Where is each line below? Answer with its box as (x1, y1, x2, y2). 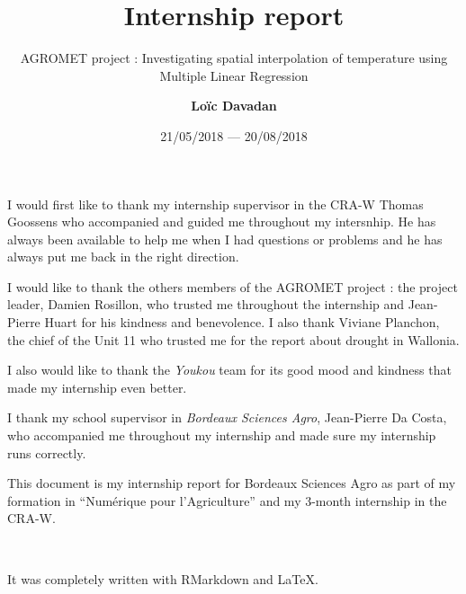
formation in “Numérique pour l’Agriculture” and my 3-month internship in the (7, 491, 447, 510)
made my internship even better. (7, 377, 187, 396)
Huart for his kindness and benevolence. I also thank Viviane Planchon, (44, 313, 440, 332)
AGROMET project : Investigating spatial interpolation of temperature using (20, 49, 448, 67)
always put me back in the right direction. (7, 247, 239, 266)
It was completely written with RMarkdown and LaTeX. (7, 569, 318, 588)
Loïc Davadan (191, 96, 277, 115)
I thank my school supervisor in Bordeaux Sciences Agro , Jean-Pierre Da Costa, (7, 408, 447, 427)
